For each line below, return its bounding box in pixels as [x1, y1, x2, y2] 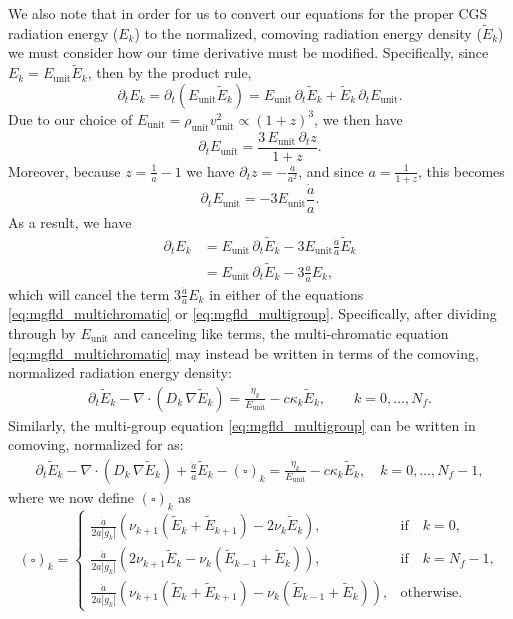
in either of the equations [209, 283, 364, 304]
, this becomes [417, 160, 505, 181]
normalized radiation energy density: [8, 362, 232, 383]
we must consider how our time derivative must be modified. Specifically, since [8, 42, 489, 63]
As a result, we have [8, 211, 132, 232]
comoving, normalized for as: [8, 434, 184, 455]
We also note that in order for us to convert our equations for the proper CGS [8, 3, 488, 23]
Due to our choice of [8, 108, 133, 129]
